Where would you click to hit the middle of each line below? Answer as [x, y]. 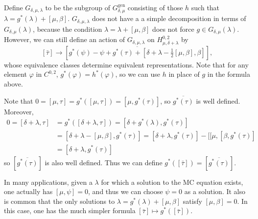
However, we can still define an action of [65, 39]
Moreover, [19, 111]
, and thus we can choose [126, 191]
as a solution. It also [215, 191]
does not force [173, 29]
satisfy [192, 201]
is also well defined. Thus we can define [104, 162]
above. [13, 83]
